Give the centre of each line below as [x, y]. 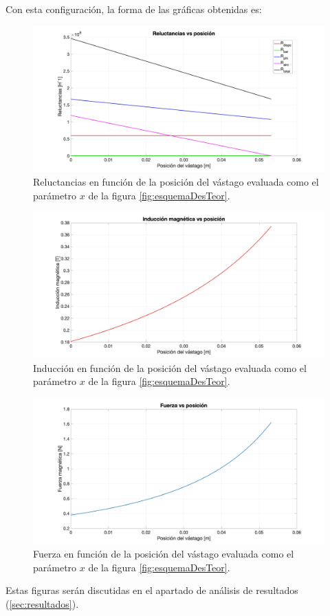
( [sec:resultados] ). [42, 604]
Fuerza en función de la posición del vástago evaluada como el [164, 554]
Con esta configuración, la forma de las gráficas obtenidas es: [134, 9]
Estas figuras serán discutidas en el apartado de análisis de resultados [152, 590]
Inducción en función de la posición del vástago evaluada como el [170, 367]
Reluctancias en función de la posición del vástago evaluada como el [176, 182]
